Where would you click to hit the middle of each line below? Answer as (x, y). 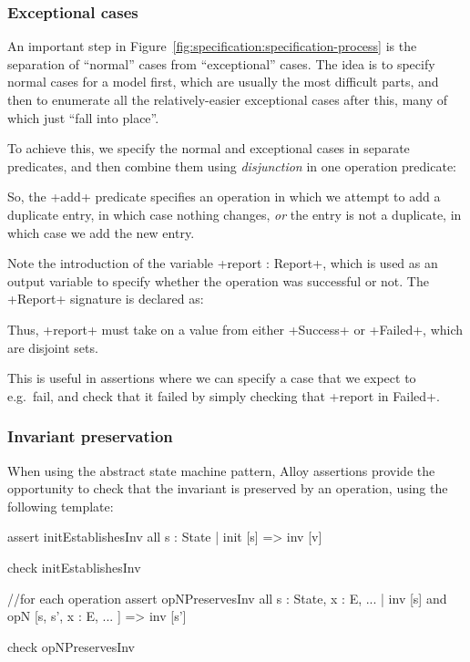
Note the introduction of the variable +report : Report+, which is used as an (223, 263)
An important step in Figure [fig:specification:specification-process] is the (212, 46)
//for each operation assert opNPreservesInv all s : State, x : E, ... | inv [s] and (227, 598)
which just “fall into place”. (83, 117)
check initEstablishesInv (74, 567)
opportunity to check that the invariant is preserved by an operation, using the (228, 488)
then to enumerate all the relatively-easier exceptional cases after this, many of (228, 99)
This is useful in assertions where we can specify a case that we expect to (212, 378)
